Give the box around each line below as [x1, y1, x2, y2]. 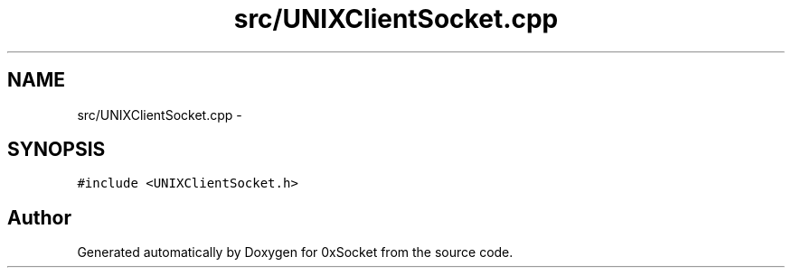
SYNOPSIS [7, 138, 106, 161]
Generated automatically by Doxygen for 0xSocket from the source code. [77, 244, 514, 261]
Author [7, 206, 71, 229]
